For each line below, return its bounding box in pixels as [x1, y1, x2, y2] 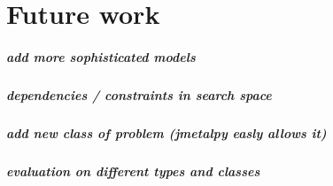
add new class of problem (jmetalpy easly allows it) [6, 123, 327, 142]
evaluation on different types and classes [6, 161, 260, 180]
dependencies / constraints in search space [6, 85, 272, 104]
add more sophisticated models [6, 47, 196, 66]
